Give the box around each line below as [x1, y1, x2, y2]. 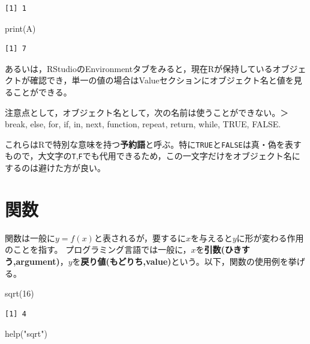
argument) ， [16, 255, 68, 267]
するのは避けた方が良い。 [5, 161, 106, 174]
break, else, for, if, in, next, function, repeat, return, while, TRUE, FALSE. [5, 118, 281, 130]
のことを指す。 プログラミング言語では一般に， [5, 243, 191, 256]
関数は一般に [5, 231, 55, 244]
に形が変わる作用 [236, 231, 304, 244]
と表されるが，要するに [94, 231, 186, 244]
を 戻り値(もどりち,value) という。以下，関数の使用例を [72, 255, 288, 267]
